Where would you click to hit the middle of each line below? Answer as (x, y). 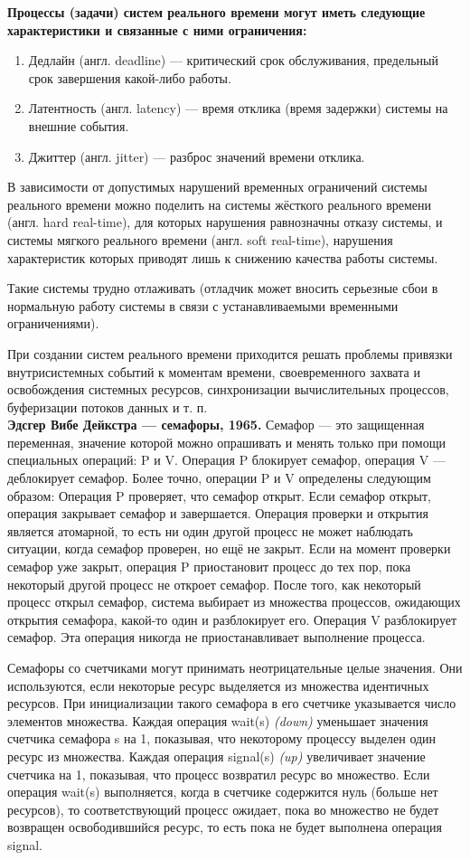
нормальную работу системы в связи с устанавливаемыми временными (203, 305)
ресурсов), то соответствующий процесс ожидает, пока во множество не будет (223, 809)
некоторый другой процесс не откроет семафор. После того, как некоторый (214, 584)
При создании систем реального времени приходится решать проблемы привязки (230, 353)
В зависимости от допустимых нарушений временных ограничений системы (217, 187)
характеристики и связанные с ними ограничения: (157, 29)
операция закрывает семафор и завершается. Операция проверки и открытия (218, 513)
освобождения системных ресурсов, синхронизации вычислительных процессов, (228, 389)
